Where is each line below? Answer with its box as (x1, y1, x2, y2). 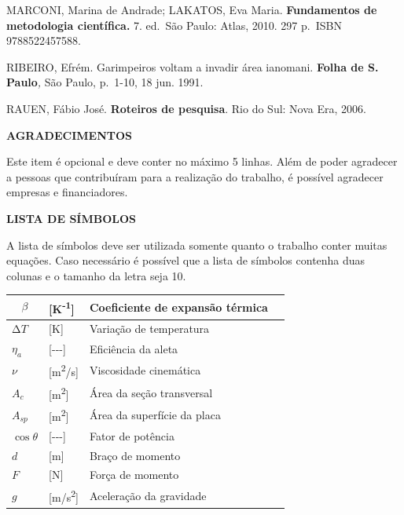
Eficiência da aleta (89, 340, 178, 356)
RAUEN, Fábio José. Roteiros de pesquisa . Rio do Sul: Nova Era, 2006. (6, 100, 366, 116)
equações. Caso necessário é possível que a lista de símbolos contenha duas (6, 252, 365, 268)
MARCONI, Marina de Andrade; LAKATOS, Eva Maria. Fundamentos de (6, 2, 377, 17)
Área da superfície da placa (89, 407, 221, 423)
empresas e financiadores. (6, 184, 128, 200)
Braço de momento (89, 447, 181, 463)
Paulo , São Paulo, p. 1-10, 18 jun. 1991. (6, 74, 204, 90)
